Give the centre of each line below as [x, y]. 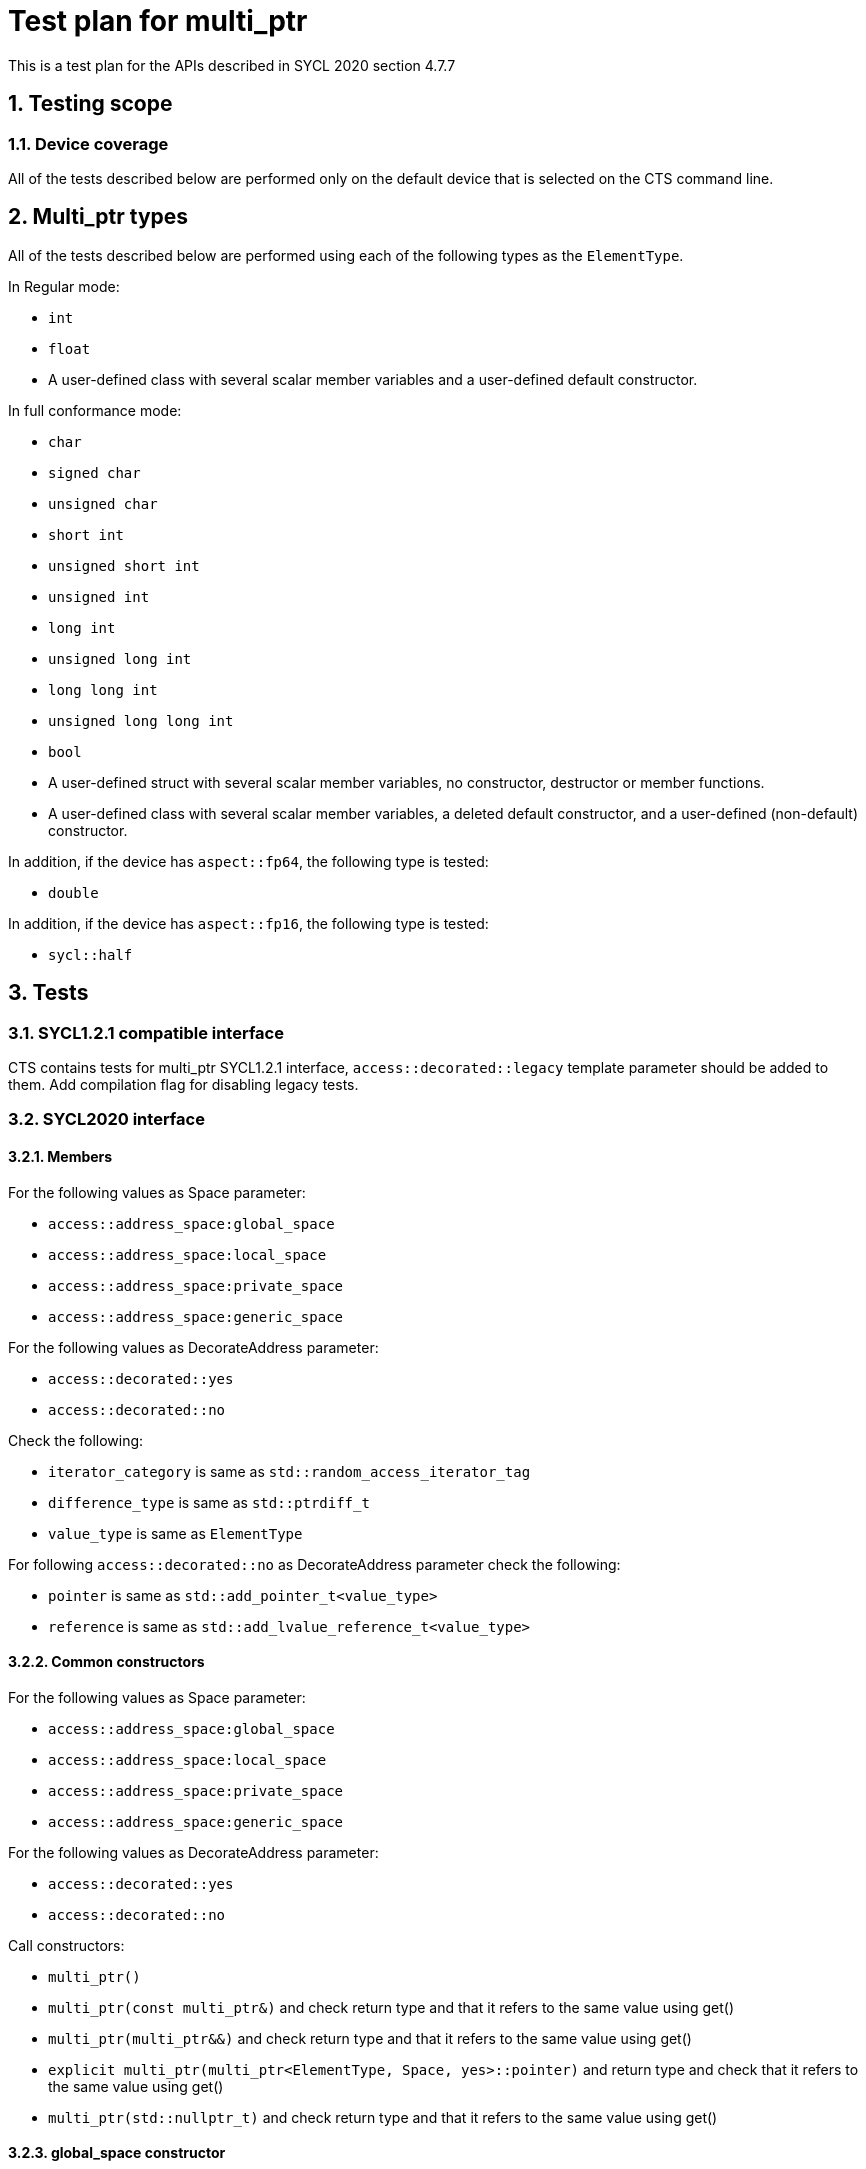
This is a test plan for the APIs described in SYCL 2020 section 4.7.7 [232, 65]
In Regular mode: [64, 286]
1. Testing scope [90, 104]
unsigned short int [124, 565]
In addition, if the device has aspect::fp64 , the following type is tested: [248, 861]
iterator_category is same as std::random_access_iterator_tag [289, 1471]
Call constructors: [66, 1945]
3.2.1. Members [60, 1157]
